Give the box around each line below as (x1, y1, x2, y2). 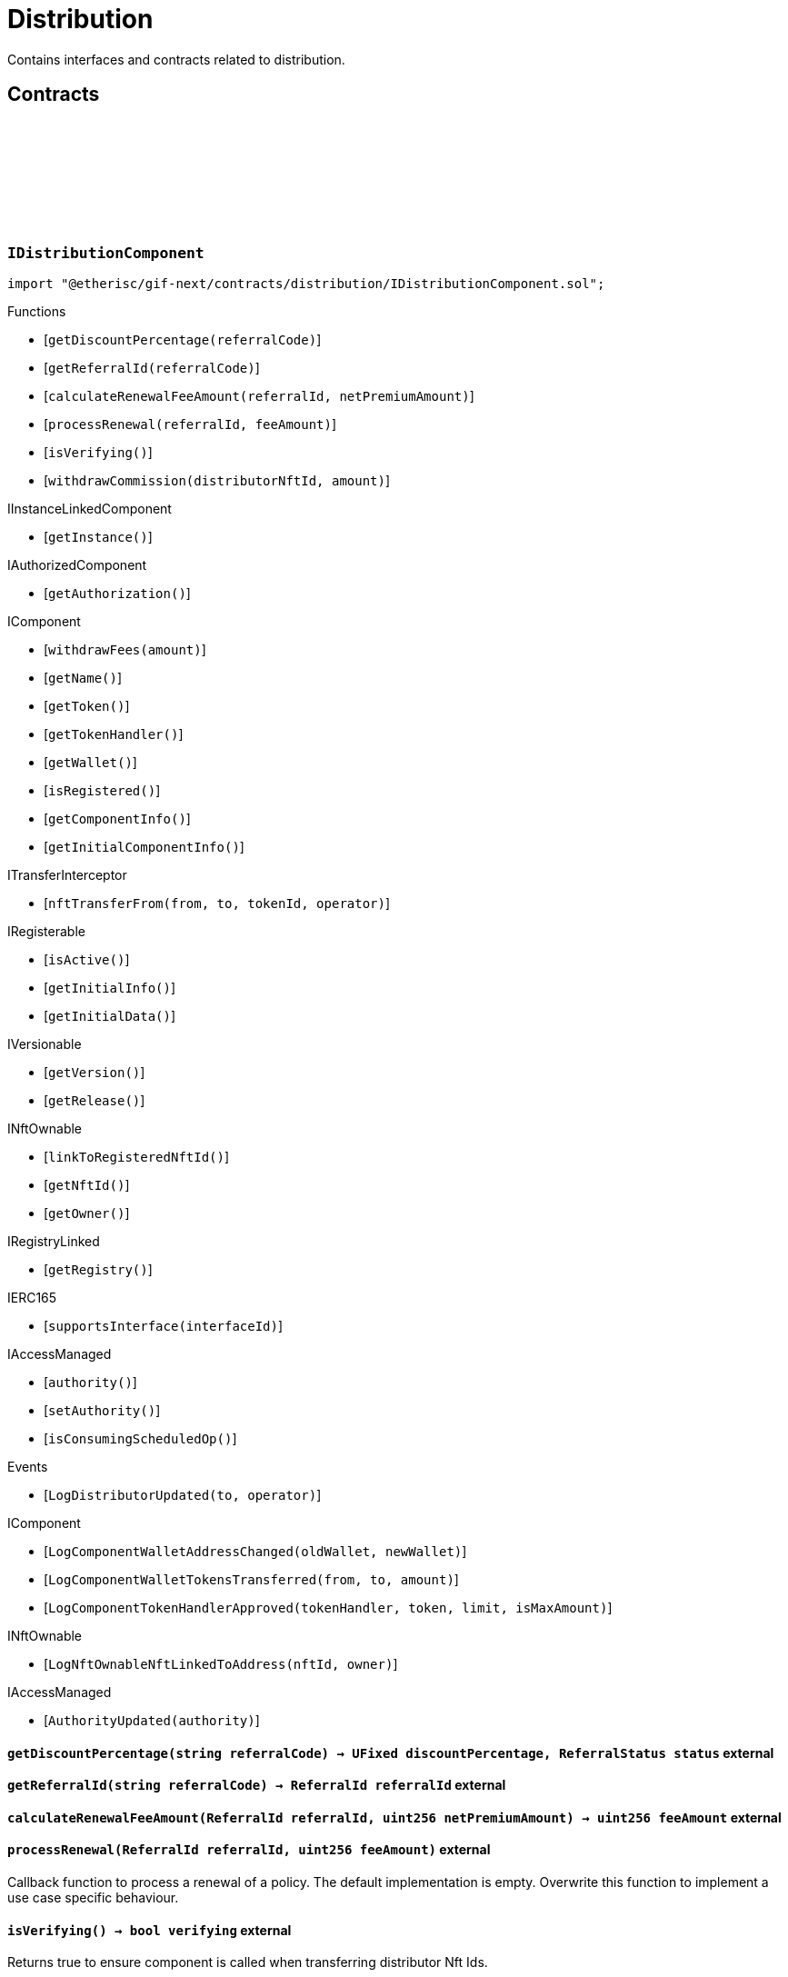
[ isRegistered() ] (44, 782, 161, 798)
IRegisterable (7, 923, 85, 939)
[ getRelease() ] (44, 1092, 145, 1108)
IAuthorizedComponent (7, 556, 147, 573)
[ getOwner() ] (44, 1204, 130, 1221)
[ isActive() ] (44, 951, 130, 967)
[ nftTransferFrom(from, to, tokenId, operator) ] (44, 894, 391, 911)
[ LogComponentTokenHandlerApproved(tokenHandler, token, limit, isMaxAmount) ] (44, 1599, 613, 1615)
